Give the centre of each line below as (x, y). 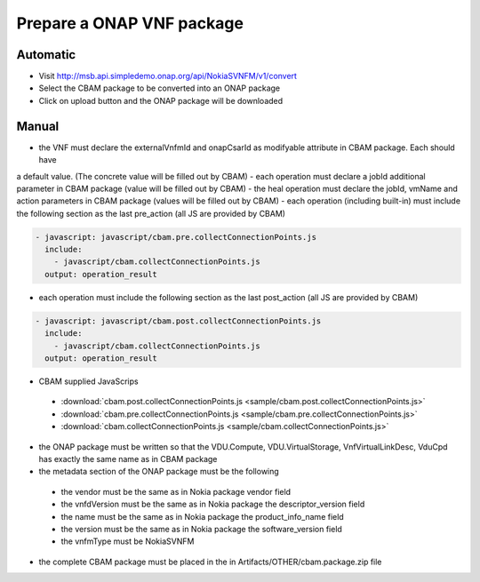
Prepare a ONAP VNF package (130, 23)
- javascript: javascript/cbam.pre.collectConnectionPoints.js (176, 237)
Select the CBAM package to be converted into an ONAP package (160, 88)
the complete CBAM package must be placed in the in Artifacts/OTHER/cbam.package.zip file (210, 562)
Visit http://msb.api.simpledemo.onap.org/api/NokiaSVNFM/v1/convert (168, 76)
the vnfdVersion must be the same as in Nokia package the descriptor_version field (213, 504)
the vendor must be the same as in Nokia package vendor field (176, 491)
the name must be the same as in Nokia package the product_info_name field (202, 516)
